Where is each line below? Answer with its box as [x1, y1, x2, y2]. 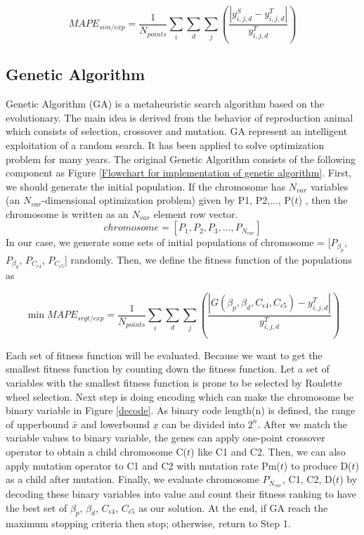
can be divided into [162, 416, 245, 431]
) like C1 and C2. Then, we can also [190, 444, 346, 458]
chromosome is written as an [6, 206, 129, 221]
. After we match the [257, 416, 348, 431]
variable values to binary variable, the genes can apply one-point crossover [6, 430, 325, 445]
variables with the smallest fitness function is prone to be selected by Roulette [6, 375, 342, 390]
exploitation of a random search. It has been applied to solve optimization [6, 137, 325, 152]
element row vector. [153, 206, 238, 221]
